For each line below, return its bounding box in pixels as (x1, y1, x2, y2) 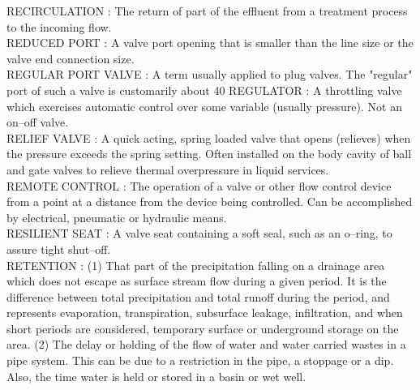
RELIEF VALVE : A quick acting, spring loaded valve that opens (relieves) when (6, 129, 411, 146)
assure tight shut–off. (6, 240, 111, 257)
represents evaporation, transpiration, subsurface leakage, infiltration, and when (6, 304, 403, 321)
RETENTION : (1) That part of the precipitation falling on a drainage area (6, 256, 385, 273)
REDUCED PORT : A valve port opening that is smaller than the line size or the (6, 34, 414, 51)
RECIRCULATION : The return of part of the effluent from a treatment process (6, 2, 408, 19)
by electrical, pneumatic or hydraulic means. (6, 208, 227, 225)
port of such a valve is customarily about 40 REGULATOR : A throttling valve (6, 81, 402, 98)
